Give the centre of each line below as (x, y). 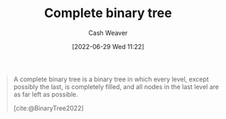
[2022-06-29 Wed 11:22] (108, 46)
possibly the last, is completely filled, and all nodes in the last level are (116, 86)
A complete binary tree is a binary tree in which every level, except (111, 79)
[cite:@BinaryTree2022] (49, 108)
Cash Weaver (108, 33)
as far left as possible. (46, 94)
